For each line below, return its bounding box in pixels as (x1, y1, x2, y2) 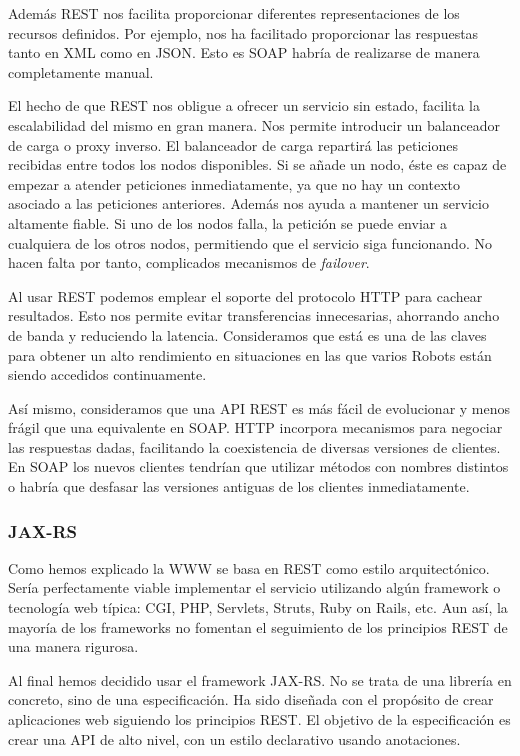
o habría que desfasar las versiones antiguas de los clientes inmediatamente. (8, 476, 470, 497)
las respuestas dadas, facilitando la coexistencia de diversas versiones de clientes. (8, 436, 501, 457)
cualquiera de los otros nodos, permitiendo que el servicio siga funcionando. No (8, 232, 492, 253)
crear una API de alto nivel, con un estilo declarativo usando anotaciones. (8, 728, 461, 749)
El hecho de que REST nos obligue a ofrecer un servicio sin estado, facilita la (8, 95, 480, 116)
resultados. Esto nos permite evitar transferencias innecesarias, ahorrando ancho (8, 305, 500, 326)
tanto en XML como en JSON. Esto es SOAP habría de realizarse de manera (8, 42, 480, 63)
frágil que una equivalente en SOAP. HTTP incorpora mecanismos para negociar (8, 417, 503, 438)
